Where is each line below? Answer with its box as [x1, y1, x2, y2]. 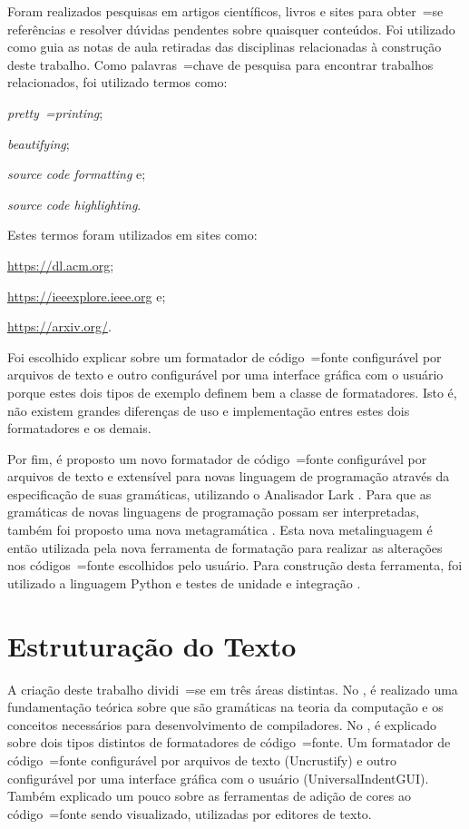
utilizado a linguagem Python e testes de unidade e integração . [7, 573, 361, 592]
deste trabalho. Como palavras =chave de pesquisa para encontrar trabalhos [7, 54, 434, 74]
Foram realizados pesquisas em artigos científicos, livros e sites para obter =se [7, 2, 444, 20]
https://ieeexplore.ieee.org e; [7, 286, 166, 305]
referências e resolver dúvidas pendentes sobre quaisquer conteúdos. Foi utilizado [7, 19, 455, 38]
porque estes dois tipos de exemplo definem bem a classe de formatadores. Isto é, [7, 382, 457, 401]
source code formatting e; [7, 164, 146, 183]
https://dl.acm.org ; [7, 255, 114, 274]
